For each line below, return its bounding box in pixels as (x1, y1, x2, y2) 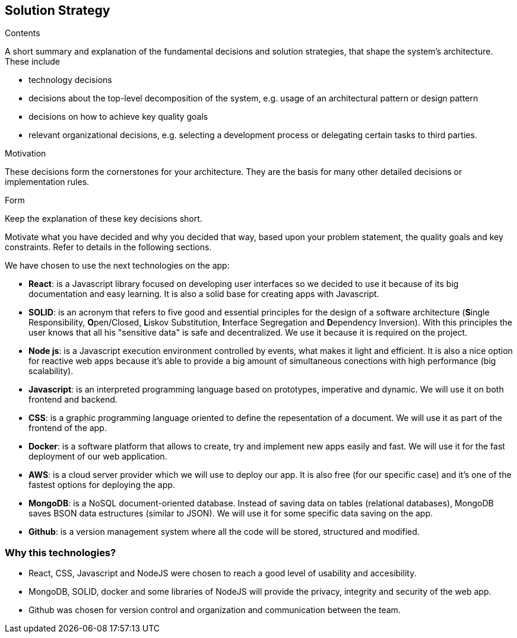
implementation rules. (5, 177, 90, 187)
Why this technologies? (5, 546, 116, 559)
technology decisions (28, 75, 112, 85)
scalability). (28, 366, 74, 377)
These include (5, 56, 61, 67)
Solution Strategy (5, 3, 110, 18)
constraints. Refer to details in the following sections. (5, 242, 212, 253)
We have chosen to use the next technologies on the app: (5, 260, 230, 271)
